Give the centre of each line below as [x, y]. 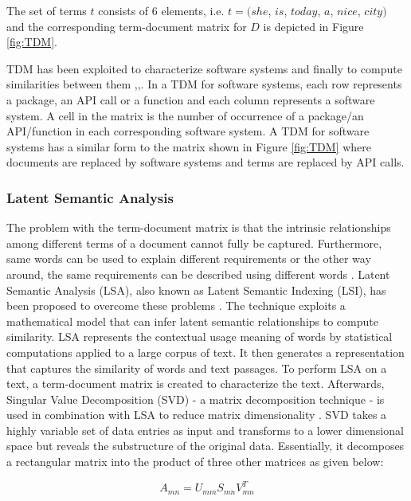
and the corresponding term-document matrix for [127, 26]
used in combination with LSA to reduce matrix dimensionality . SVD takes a [197, 415]
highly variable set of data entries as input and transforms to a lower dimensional [205, 430]
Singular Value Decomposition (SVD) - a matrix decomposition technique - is [196, 399]
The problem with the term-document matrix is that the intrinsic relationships [199, 227]
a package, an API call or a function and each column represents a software [191, 99]
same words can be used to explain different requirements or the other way [189, 258]
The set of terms [47, 10]
